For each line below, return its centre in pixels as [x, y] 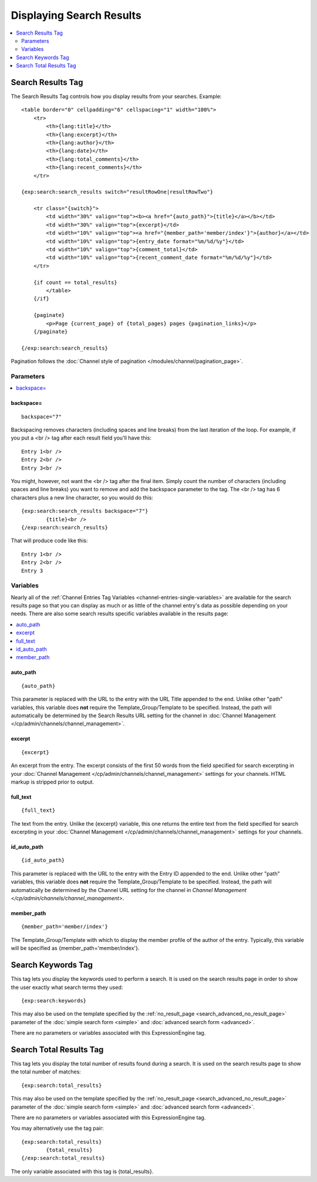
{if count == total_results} [75, 282]
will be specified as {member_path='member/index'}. [75, 948]
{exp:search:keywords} [54, 1000]
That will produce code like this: [49, 541]
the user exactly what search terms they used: [67, 987]
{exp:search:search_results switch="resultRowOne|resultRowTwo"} [117, 192]
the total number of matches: [46, 1072]
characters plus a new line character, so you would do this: [82, 497]
